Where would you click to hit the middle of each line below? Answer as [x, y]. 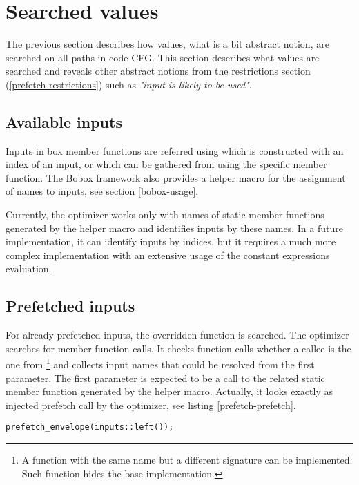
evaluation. [29, 268]
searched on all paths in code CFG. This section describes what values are [163, 57]
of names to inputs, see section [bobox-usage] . [102, 191]
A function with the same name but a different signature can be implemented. [187, 460]
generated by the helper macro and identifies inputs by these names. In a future [174, 228]
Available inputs [64, 121]
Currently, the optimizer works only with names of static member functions [165, 215]
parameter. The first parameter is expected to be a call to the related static [165, 378]
